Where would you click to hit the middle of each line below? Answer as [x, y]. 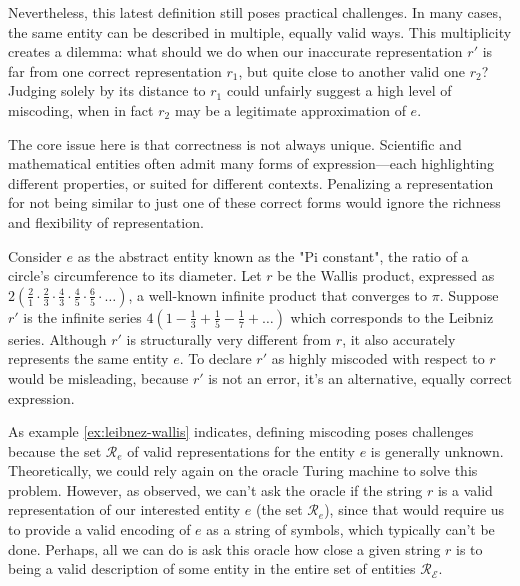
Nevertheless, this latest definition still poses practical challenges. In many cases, [255, 12]
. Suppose [469, 294]
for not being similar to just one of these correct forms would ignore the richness [254, 202]
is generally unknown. [437, 450]
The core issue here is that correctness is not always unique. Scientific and [235, 143]
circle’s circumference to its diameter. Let [135, 275]
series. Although [57, 338]
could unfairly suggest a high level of [339, 90]
